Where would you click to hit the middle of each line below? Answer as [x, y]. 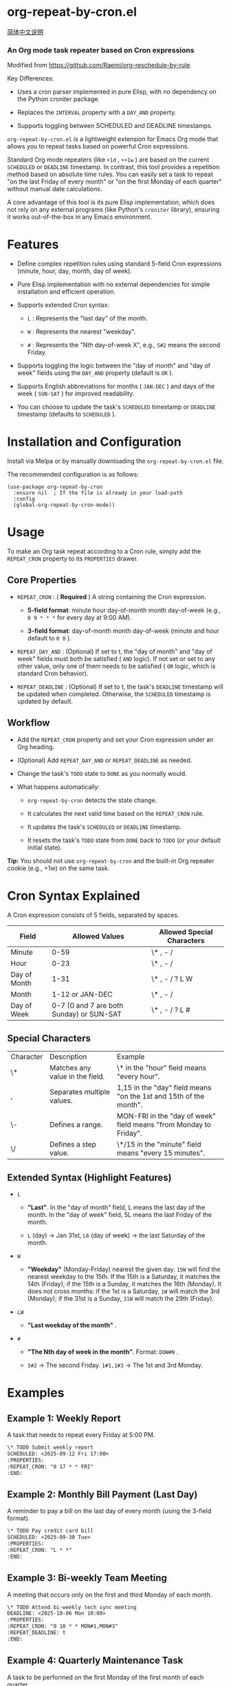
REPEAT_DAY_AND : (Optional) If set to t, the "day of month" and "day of [115, 651]
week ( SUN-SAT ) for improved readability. [76, 393]
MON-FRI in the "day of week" [166, 1116]
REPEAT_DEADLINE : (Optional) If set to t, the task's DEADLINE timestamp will [120, 687]
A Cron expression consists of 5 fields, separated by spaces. [93, 915]
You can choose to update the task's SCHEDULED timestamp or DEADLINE [116, 407]
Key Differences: [31, 78]
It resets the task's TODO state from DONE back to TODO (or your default [124, 840]
